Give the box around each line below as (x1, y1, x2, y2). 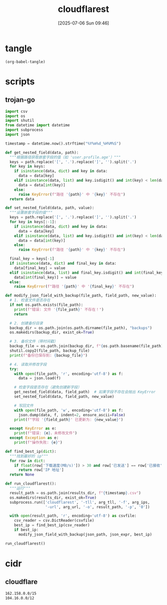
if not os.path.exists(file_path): (9, 302, 83, 307)
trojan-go (5, 96, 35, 104)
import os (5, 113, 26, 118)
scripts (5, 76, 35, 87)
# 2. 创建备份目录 (9, 320, 43, 325)
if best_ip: (14, 528, 39, 533)
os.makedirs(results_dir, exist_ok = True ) (9, 495, 97, 500)
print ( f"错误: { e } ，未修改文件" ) (14, 431, 78, 436)
